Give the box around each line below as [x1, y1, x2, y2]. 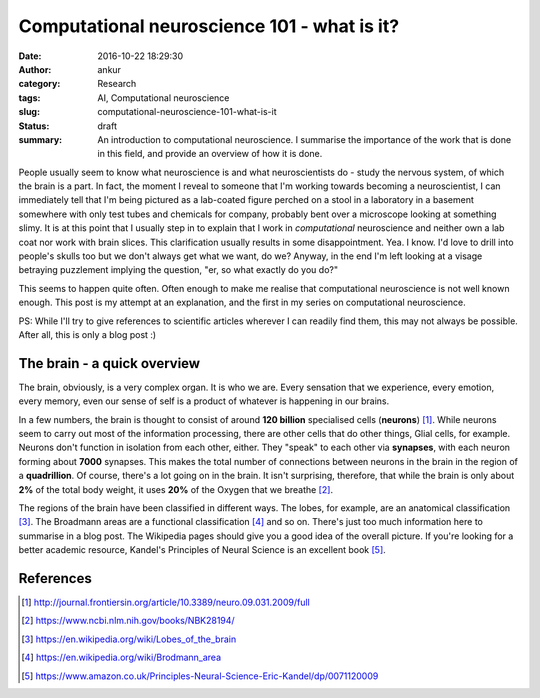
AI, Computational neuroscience [97, 91, 230, 104]
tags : [18, 91, 41, 104]
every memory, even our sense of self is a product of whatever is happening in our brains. [18, 395, 390, 407]
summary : [18, 133, 63, 145]
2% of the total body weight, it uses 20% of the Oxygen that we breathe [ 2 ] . [18, 483, 334, 495]
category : [18, 78, 61, 90]
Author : [18, 63, 52, 75]
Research [97, 78, 137, 90]
